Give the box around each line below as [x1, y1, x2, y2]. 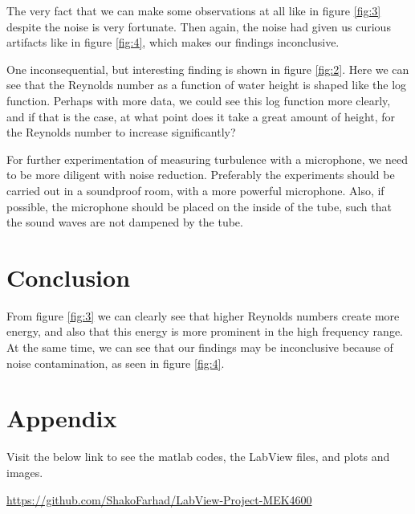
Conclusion [6, 260, 131, 293]
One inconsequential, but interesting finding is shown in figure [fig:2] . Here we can [6, 60, 409, 77]
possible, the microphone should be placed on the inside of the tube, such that [6, 198, 392, 214]
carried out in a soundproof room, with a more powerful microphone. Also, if [6, 182, 384, 198]
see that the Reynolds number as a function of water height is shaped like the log [6, 76, 407, 93]
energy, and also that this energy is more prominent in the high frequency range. [6, 323, 403, 340]
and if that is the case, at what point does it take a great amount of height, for [6, 108, 396, 124]
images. [6, 463, 43, 480]
